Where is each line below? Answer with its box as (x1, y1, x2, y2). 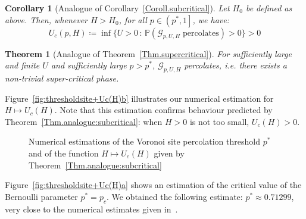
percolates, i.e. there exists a (184, 59, 287, 71)
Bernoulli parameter (5, 190, 78, 202)
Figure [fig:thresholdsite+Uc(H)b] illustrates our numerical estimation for (5, 92, 274, 104)
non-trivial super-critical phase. (5, 71, 119, 84)
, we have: (192, 13, 229, 26)
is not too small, (189, 115, 249, 127)
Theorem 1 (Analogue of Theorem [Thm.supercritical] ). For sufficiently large (5, 47, 292, 60)
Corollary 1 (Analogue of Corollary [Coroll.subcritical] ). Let (5, 2, 230, 14)
